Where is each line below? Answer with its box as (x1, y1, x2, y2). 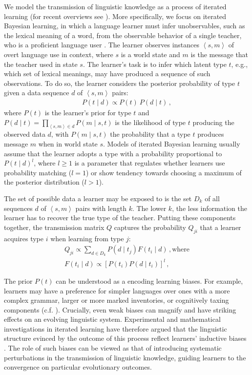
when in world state (38, 139, 98, 149)
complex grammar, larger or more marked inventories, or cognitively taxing (4, 295, 229, 305)
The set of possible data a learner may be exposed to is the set (4, 193, 192, 203)
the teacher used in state (4, 59, 78, 69)
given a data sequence (4, 87, 69, 98)
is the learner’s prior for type (44, 107, 131, 117)
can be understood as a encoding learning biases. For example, (56, 275, 243, 286)
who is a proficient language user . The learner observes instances (4, 40, 200, 50)
